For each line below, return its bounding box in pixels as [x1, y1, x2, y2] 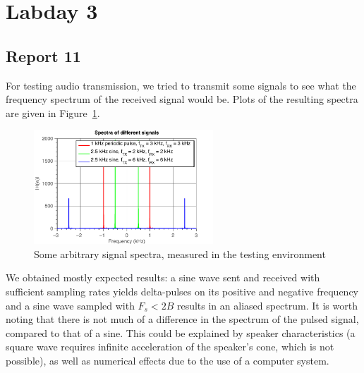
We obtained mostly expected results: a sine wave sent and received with [6, 270, 320, 285]
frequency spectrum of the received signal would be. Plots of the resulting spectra [6, 92, 358, 106]
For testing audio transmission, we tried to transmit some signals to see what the [6, 78, 356, 92]
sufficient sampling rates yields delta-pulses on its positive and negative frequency [6, 284, 359, 299]
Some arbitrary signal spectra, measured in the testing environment [34, 246, 326, 261]
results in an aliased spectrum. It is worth [176, 298, 358, 312]
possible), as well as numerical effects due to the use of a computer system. [6, 353, 329, 367]
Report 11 [6, 44, 81, 66]
